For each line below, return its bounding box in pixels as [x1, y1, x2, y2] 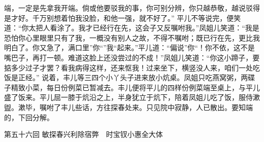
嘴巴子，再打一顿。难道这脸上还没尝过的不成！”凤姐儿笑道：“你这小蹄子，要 [4, 52, 260, 62]
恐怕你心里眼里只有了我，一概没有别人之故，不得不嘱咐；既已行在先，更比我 [4, 32, 260, 43]
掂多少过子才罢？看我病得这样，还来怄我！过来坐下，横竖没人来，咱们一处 [4, 62, 253, 73]
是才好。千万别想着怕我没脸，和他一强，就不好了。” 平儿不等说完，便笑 [4, 12, 241, 23]
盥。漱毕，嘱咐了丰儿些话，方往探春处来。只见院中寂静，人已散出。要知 [4, 101, 246, 112]
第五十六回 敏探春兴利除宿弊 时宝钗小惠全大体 [4, 129, 163, 139]
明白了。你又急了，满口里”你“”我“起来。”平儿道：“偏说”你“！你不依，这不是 [4, 42, 255, 53]
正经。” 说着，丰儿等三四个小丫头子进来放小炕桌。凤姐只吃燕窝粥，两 [18, 72, 248, 83]
